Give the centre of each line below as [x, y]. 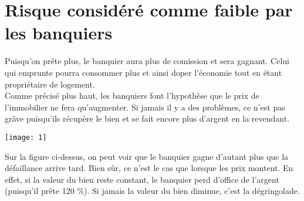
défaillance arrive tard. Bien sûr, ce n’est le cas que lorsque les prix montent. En [149, 168]
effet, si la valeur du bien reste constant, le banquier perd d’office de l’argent [142, 179]
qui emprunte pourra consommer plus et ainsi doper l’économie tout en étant [143, 72]
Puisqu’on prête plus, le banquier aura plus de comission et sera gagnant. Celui [147, 61]
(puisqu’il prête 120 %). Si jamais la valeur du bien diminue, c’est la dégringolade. [152, 191]
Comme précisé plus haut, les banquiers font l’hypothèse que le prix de [132, 96]
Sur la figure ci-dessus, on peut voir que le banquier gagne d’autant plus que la [147, 156]
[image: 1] [26, 137]
